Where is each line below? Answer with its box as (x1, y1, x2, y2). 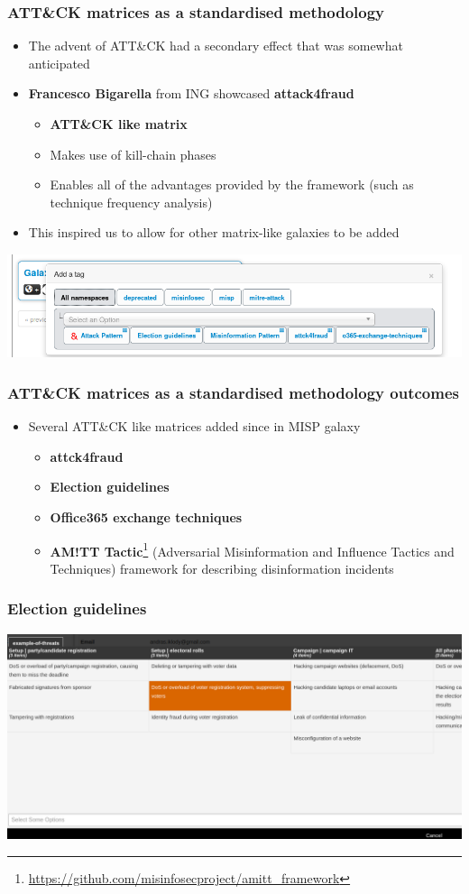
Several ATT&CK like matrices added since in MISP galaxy (28, 417, 361, 436)
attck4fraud (50, 447, 124, 465)
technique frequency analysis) (50, 192, 213, 211)
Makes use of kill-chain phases (50, 144, 216, 163)
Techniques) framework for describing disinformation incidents (50, 558, 394, 577)
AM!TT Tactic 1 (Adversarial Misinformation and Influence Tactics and (50, 539, 455, 560)
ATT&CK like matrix (50, 115, 188, 133)
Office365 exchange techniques (50, 508, 243, 527)
